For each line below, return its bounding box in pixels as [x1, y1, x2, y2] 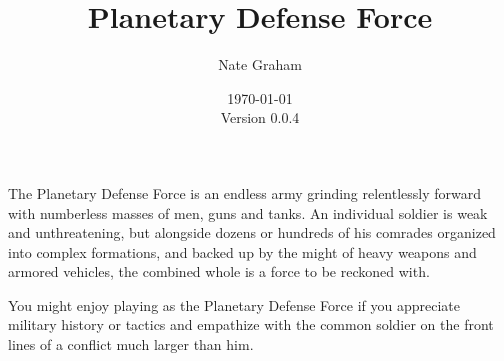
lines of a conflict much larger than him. [8, 334, 254, 355]
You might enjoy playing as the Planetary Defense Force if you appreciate [8, 294, 460, 315]
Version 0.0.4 [220, 107, 300, 128]
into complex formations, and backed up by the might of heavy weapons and [8, 241, 477, 262]
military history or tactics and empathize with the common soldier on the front [8, 314, 494, 335]
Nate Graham [218, 54, 302, 75]
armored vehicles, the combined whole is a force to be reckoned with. [8, 261, 430, 282]
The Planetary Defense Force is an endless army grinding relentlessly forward [8, 182, 482, 203]
